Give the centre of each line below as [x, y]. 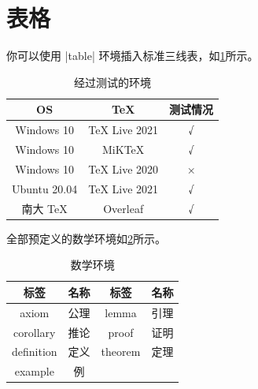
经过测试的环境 [113, 82]
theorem [121, 352]
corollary [35, 332]
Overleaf [123, 208]
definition [35, 352]
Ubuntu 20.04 [45, 188]
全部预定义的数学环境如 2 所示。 [86, 238]
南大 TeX [44, 208]
